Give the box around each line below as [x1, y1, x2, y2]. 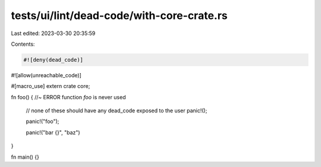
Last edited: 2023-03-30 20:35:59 [11, 30, 96, 37]
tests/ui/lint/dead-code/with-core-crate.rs [11, 9, 228, 22]
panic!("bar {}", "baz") [26, 128, 80, 136]
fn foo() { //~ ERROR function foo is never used [11, 93, 126, 100]
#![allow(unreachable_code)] [11, 71, 81, 78]
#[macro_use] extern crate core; [11, 83, 90, 90]
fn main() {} [11, 153, 40, 160]
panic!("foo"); [26, 118, 59, 125]
